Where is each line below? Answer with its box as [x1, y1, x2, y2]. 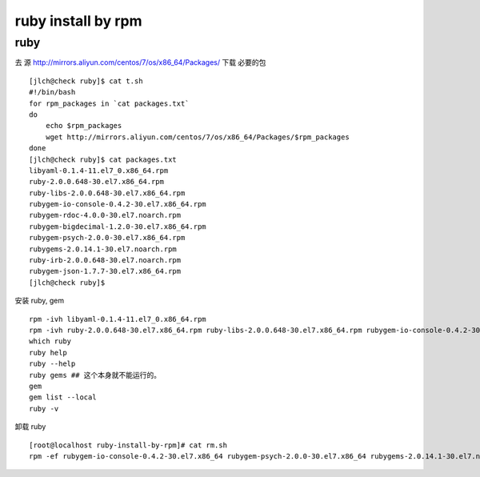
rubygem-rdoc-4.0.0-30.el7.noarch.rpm [29, 210, 182, 220]
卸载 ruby [14, 422, 46, 431]
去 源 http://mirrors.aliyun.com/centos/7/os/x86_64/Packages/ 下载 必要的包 [14, 58, 266, 67]
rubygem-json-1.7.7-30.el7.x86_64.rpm [29, 267, 182, 276]
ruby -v [29, 404, 59, 413]
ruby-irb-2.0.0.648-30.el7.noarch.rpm [29, 256, 182, 265]
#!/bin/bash [29, 88, 76, 97]
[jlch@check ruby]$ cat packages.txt [29, 154, 178, 164]
